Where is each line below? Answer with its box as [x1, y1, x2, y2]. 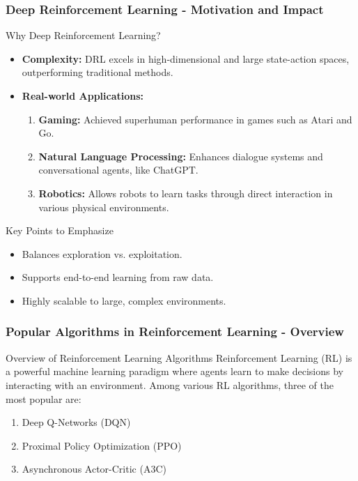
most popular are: [6, 391, 81, 406]
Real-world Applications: [22, 89, 144, 102]
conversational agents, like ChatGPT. [38, 162, 199, 177]
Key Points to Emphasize [6, 223, 114, 238]
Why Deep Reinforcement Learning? [6, 28, 161, 43]
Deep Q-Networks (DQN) [22, 415, 131, 429]
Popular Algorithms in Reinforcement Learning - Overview [6, 323, 344, 340]
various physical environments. [38, 199, 169, 214]
